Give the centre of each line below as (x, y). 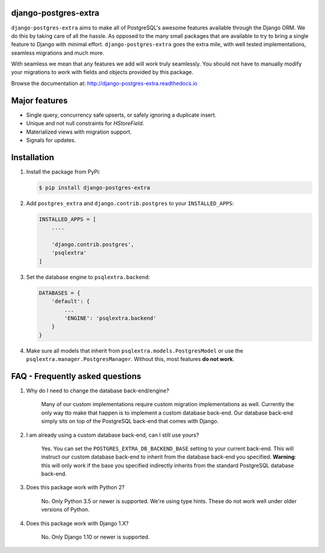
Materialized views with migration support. (79, 132)
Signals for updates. (51, 140)
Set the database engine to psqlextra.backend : (88, 277)
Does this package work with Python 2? (75, 487)
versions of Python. (65, 510)
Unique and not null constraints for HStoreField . (85, 123)
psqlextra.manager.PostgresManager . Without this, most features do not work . (130, 359)
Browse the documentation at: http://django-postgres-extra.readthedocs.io (104, 83)
